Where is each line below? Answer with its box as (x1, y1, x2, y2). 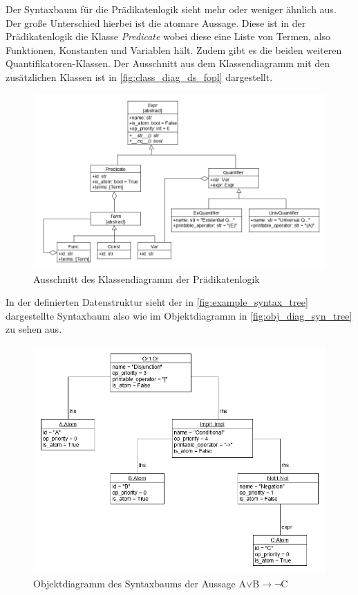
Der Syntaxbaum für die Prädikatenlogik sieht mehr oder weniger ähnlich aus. (6, 2, 337, 16)
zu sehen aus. (6, 322, 62, 336)
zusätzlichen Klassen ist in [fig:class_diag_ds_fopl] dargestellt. (6, 69, 273, 84)
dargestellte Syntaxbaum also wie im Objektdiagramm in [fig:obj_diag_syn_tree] (6, 308, 352, 322)
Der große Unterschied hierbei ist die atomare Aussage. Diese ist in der (6, 15, 306, 30)
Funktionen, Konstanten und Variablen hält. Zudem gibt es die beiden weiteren (6, 42, 342, 57)
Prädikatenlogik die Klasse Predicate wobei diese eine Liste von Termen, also (6, 29, 331, 44)
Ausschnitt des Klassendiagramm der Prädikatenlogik (33, 271, 260, 286)
